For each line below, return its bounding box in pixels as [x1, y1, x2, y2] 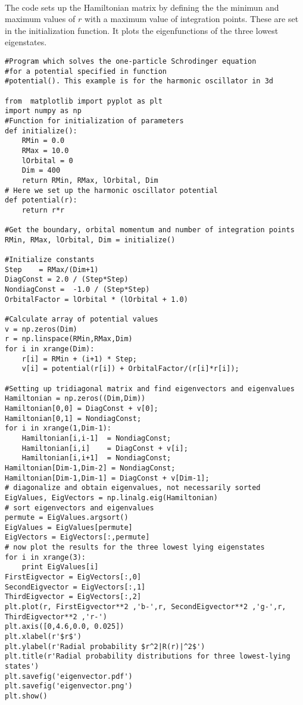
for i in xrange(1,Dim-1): [5, 424, 111, 433]
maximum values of [5, 13, 76, 25]
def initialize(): [5, 126, 77, 135]
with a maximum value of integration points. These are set [84, 13, 299, 25]
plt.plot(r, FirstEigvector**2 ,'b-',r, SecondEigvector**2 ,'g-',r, [5, 603, 286, 612]
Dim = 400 [21, 166, 61, 175]
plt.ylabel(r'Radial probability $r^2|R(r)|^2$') [5, 642, 205, 651]
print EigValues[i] [21, 563, 99, 572]
